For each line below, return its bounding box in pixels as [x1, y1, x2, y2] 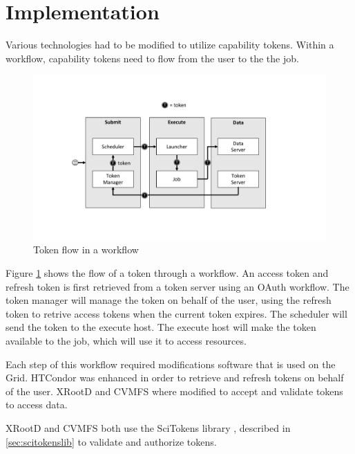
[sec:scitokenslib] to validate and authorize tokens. [6, 434, 217, 448]
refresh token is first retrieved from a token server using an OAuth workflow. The [6, 279, 349, 293]
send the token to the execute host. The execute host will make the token [6, 320, 316, 334]
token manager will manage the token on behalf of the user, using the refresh [6, 293, 332, 307]
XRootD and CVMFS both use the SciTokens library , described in [6, 420, 291, 435]
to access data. [6, 397, 68, 412]
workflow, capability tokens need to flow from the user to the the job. [6, 51, 299, 65]
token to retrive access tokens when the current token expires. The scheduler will [6, 306, 347, 320]
